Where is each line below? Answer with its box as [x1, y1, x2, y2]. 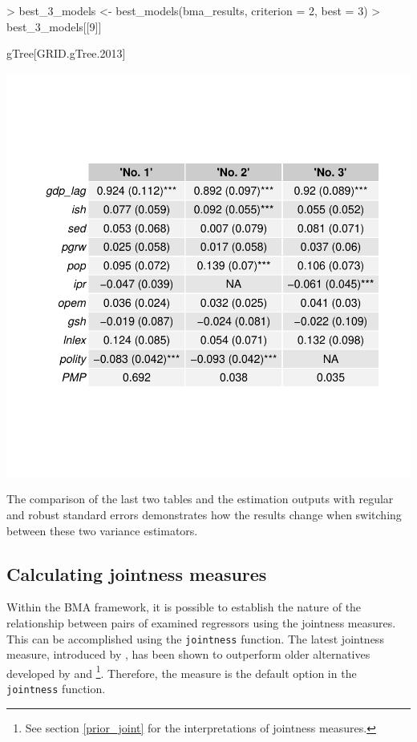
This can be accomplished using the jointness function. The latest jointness [6, 630, 384, 647]
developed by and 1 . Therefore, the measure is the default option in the [6, 662, 357, 681]
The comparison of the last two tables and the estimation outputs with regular [6, 490, 394, 507]
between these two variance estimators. [6, 522, 198, 538]
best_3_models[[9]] [6, 18, 102, 34]
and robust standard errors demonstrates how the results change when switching [6, 506, 402, 522]
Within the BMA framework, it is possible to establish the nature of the [6, 599, 362, 615]
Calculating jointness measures [6, 561, 267, 586]
